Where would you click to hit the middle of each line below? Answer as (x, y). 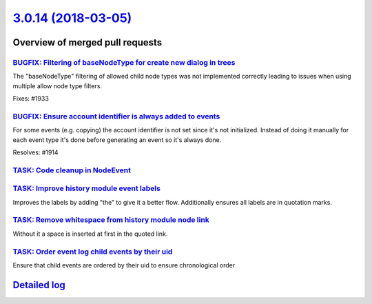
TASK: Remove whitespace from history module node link (111, 220)
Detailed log (39, 285)
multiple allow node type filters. (58, 85)
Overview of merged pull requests (87, 42)
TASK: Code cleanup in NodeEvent (72, 170)
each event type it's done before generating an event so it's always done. (117, 140)
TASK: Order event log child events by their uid (93, 252)
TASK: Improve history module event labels (87, 188)
